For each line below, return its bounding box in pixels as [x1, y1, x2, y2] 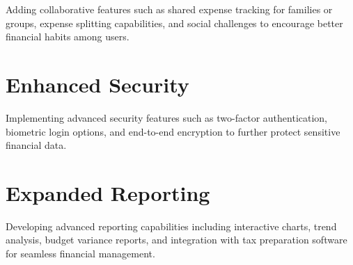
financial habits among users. [6, 29, 130, 44]
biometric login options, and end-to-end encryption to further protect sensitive [6, 124, 340, 138]
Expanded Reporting [6, 178, 210, 207]
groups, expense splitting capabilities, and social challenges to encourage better [6, 15, 343, 30]
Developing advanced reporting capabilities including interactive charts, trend [6, 218, 337, 233]
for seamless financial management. [6, 246, 155, 260]
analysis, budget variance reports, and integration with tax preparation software [6, 232, 347, 247]
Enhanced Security [6, 70, 189, 98]
